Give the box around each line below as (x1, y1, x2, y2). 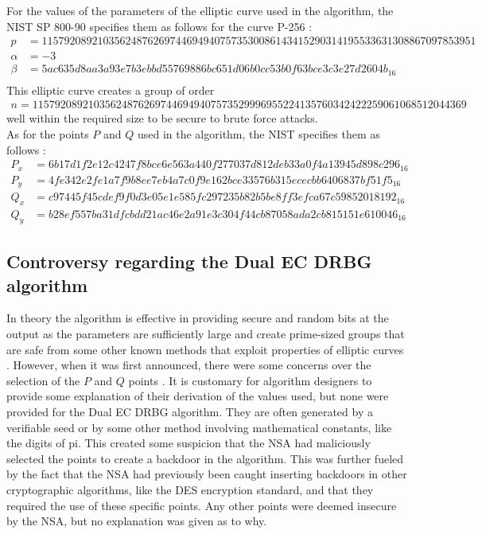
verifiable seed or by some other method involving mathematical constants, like (6, 419, 392, 435)
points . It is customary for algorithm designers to (128, 372, 372, 388)
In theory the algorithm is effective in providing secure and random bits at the (6, 310, 389, 326)
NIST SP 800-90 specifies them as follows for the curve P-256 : (6, 18, 313, 34)
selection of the (6, 372, 80, 388)
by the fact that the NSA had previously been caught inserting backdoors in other (6, 466, 407, 482)
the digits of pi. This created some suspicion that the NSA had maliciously (6, 435, 371, 451)
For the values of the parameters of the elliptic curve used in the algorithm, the (6, 2, 394, 18)
